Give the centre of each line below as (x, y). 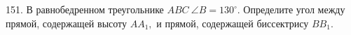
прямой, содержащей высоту (66, 23)
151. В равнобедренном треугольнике (85, 9)
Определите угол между (294, 9)
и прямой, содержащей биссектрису (233, 23)
